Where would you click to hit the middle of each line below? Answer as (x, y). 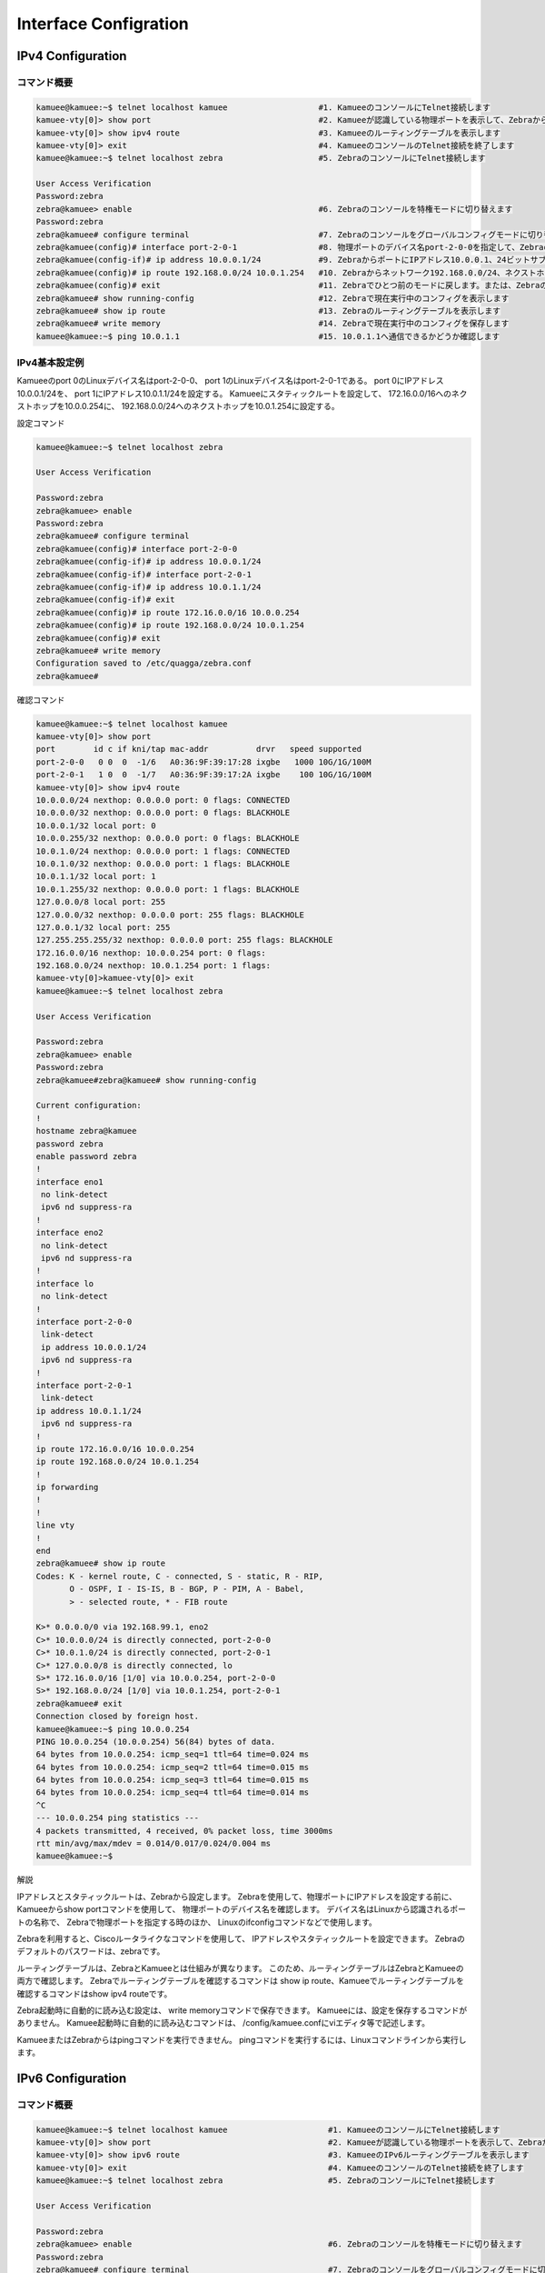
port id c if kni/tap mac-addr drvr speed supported (199, 749)
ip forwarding (67, 1487)
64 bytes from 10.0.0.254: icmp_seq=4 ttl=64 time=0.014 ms (173, 1792)
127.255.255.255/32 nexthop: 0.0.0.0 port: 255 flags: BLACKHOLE (184, 940)
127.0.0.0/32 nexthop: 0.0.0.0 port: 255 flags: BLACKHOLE (170, 915)
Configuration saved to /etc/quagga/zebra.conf (144, 663)
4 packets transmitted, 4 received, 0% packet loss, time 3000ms (184, 1831)
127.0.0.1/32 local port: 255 (103, 927)
